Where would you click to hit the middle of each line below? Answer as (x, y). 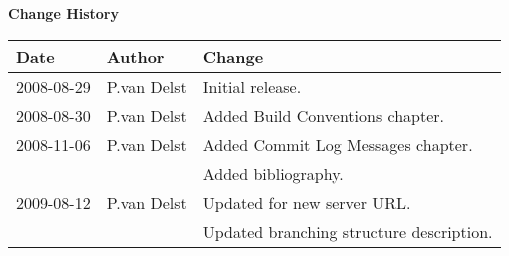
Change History (64, 13)
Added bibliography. (273, 173)
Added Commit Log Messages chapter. (337, 144)
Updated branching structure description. (347, 231)
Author (135, 56)
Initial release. (252, 86)
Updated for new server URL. (306, 202)
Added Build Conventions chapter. (323, 115)
